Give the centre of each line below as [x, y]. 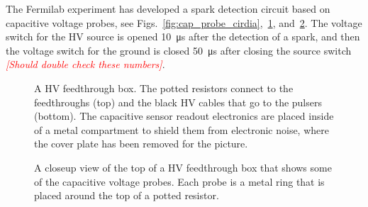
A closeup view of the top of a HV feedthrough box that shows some [183, 167]
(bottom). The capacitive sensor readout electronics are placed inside [184, 116]
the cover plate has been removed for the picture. [141, 144]
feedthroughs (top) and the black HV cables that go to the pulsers [178, 102]
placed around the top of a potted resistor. [127, 195]
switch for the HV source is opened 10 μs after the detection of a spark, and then [183, 37]
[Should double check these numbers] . [85, 64]
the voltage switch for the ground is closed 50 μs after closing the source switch [179, 50]
